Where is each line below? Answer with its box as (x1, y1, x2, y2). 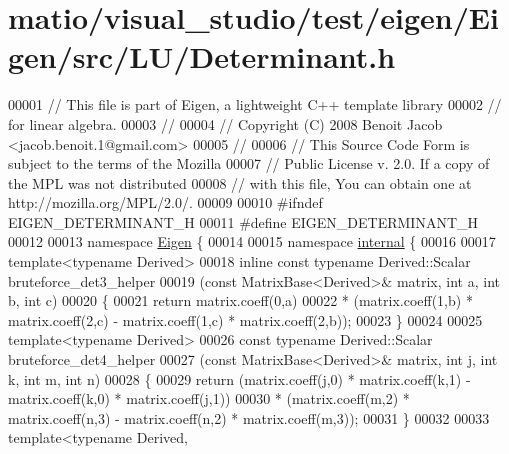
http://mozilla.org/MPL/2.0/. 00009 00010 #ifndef (8, 192, 323, 213)
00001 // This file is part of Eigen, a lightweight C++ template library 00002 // (8, 94, 502, 115)
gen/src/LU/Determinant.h (8, 36, 396, 77)
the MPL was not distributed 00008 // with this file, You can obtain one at (8, 172, 472, 193)
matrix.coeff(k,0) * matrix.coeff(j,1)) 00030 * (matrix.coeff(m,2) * (8, 388, 410, 409)
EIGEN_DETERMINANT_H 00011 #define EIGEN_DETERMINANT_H (8, 211, 479, 232)
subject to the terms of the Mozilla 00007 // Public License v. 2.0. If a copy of (8, 153, 490, 174)
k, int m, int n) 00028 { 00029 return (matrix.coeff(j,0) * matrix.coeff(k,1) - (8, 368, 471, 389)
